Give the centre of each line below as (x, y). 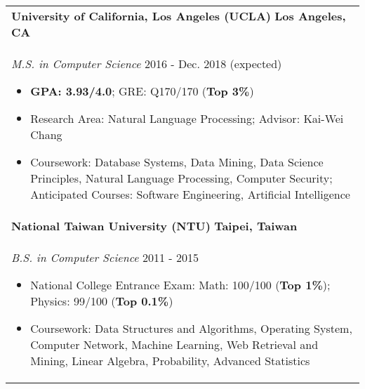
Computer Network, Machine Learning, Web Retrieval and (174, 344)
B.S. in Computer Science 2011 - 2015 (105, 257)
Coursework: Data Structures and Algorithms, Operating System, (191, 328)
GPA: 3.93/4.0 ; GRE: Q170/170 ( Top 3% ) (142, 91)
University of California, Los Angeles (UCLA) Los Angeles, (179, 16)
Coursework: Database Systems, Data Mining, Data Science (177, 162)
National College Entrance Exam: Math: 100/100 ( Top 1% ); (180, 285)
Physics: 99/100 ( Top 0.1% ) (102, 301)
